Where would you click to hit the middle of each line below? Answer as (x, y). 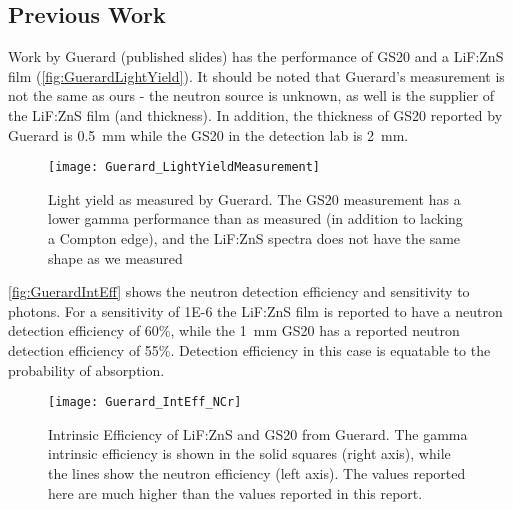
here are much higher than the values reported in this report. (235, 492)
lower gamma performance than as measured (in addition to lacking (255, 218)
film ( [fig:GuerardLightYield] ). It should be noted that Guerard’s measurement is (256, 75)
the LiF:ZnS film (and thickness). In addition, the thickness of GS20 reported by (255, 114)
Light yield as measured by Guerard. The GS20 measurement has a (254, 198)
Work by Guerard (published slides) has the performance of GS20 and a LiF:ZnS (256, 56)
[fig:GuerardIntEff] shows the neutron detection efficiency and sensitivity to (239, 291)
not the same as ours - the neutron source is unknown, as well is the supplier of (251, 95)
